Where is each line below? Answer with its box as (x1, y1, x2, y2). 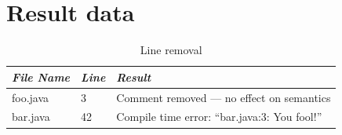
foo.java (12, 89, 49, 105)
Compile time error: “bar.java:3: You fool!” (116, 108, 322, 125)
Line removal (140, 42, 202, 58)
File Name (12, 68, 71, 85)
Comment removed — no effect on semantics (116, 89, 331, 105)
